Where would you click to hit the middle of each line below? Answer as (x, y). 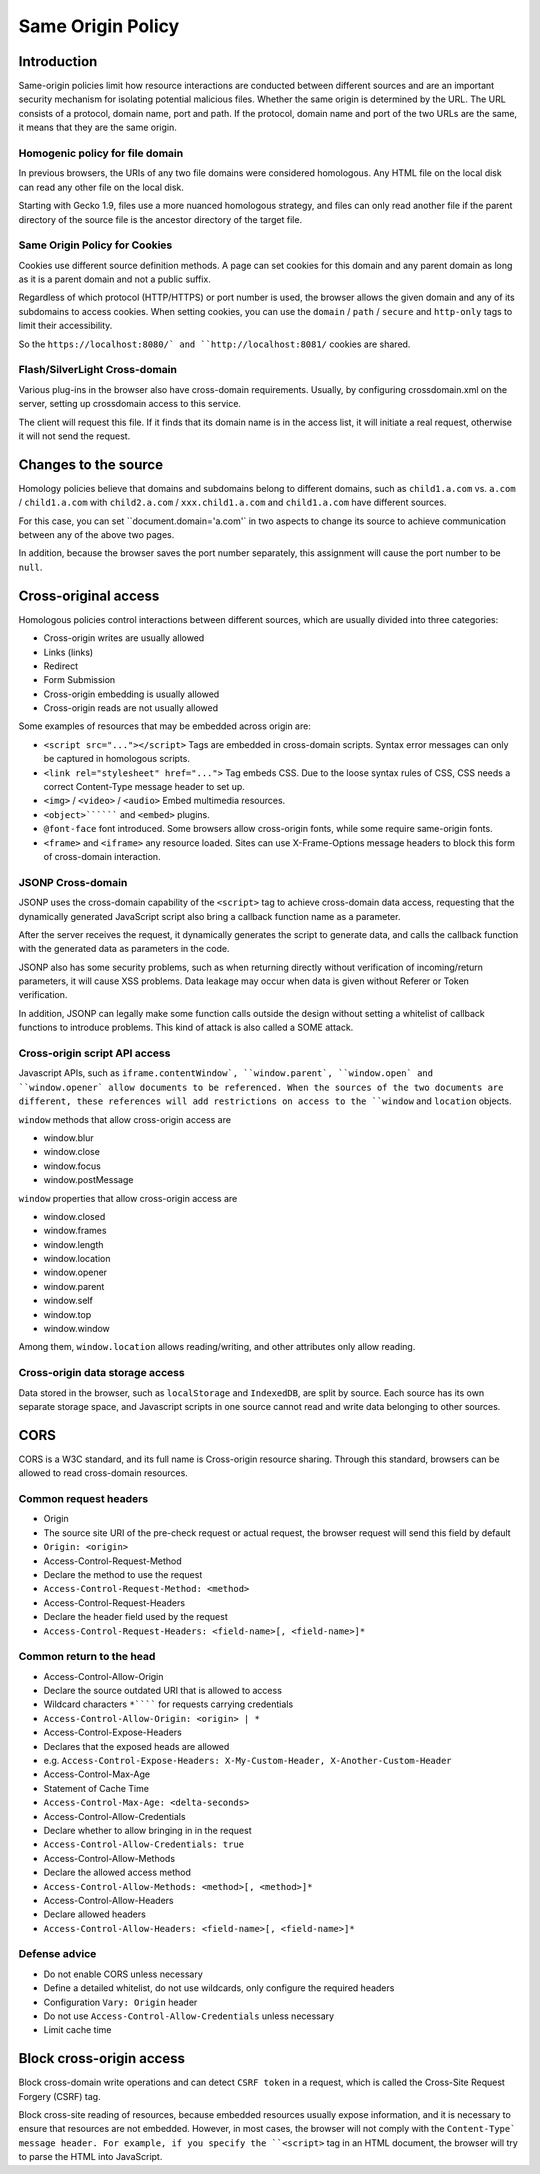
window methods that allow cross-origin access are (125, 1119)
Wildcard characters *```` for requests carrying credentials (168, 1704)
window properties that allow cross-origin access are (128, 1198)
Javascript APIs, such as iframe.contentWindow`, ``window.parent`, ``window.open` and (226, 1073)
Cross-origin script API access (94, 1053)
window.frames (75, 1231)
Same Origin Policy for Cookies (95, 245)
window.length (73, 1244)
